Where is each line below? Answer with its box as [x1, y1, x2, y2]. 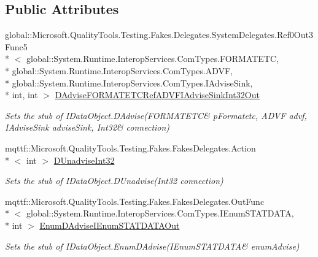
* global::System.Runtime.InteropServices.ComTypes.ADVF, [5, 64, 233, 77]
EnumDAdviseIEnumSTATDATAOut [39, 218, 180, 231]
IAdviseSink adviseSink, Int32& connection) [5, 121, 170, 134]
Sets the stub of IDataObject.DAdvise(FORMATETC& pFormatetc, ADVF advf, [5, 109, 307, 121]
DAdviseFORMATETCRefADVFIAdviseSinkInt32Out [55, 88, 260, 101]
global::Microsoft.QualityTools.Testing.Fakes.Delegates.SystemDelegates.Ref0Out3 [5, 28, 313, 41]
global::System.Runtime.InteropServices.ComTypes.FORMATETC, [26, 52, 279, 65]
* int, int [5, 88, 38, 101]
